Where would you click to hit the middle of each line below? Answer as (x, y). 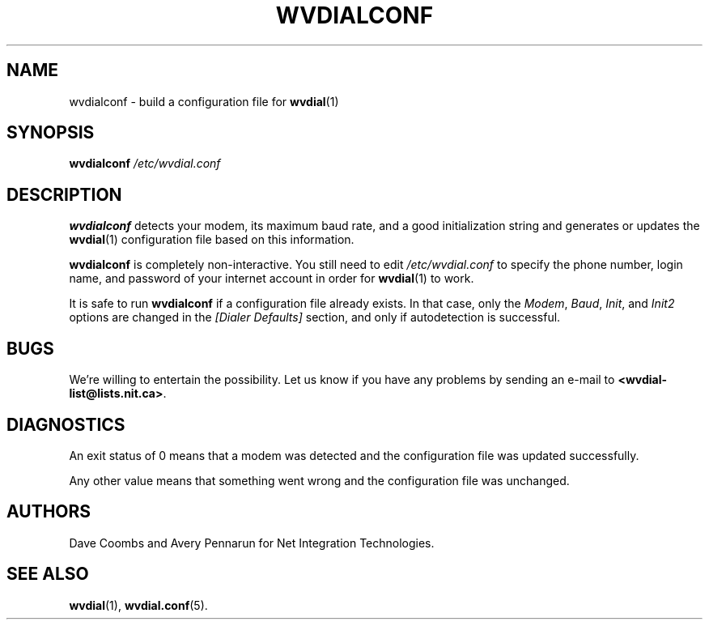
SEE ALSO (48, 574)
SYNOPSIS (51, 133)
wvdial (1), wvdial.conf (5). (138, 605)
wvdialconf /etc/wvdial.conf (145, 164)
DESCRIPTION (64, 194)
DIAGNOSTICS (66, 424)
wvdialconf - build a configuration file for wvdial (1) (204, 101)
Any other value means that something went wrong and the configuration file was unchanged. (319, 480)
